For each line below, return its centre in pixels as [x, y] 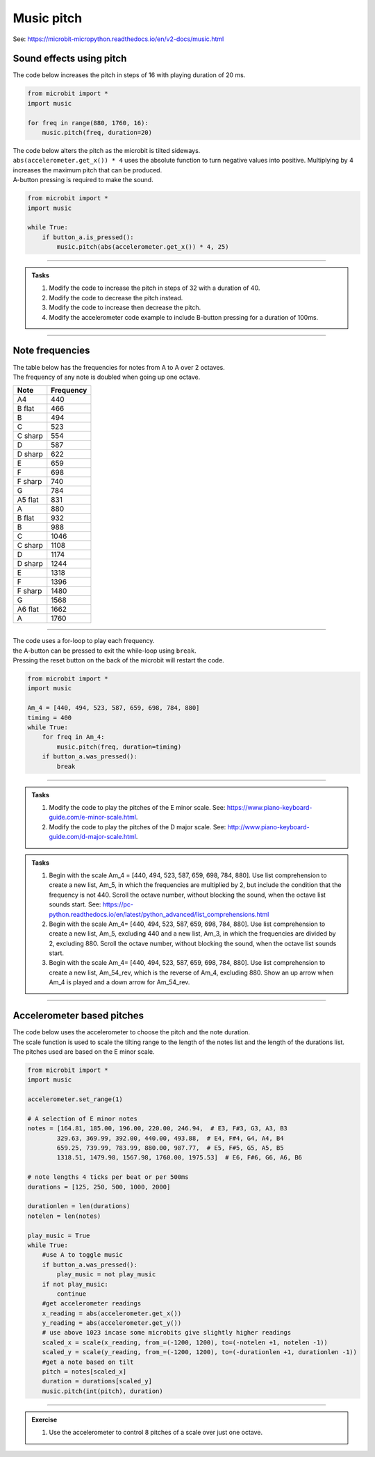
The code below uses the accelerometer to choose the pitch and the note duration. [131, 1032]
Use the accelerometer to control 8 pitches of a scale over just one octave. [156, 1433]
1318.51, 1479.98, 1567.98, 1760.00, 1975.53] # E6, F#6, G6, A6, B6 [179, 1158]
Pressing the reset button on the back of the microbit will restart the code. [119, 660]
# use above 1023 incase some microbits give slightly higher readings [167, 1333]
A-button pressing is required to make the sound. [83, 180]
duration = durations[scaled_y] [97, 1381]
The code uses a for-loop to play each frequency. [84, 641]
